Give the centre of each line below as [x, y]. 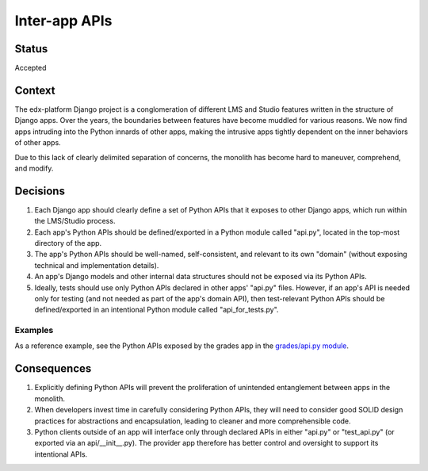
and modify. [34, 168]
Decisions [40, 191]
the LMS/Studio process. [75, 221]
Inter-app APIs [63, 21]
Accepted [31, 68]
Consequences [53, 369]
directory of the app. [68, 243]
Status [31, 49]
